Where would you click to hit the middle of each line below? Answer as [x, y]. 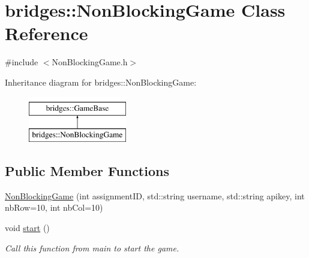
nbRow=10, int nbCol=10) [54, 207]
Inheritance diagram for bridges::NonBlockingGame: [101, 82]
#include [22, 62]
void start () [27, 228]
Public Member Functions [87, 171]
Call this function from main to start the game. [92, 248]
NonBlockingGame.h [90, 62]
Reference [46, 33]
